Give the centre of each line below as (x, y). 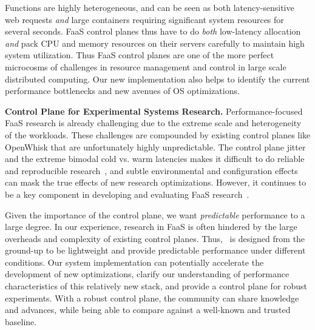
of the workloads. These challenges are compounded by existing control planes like (158, 134)
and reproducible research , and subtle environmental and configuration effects (151, 170)
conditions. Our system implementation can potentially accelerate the (134, 262)
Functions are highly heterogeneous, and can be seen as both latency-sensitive (150, 7)
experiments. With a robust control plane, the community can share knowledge (152, 298)
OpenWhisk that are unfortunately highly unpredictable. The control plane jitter (155, 146)
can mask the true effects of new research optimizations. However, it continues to (156, 182)
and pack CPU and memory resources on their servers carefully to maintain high (155, 43)
